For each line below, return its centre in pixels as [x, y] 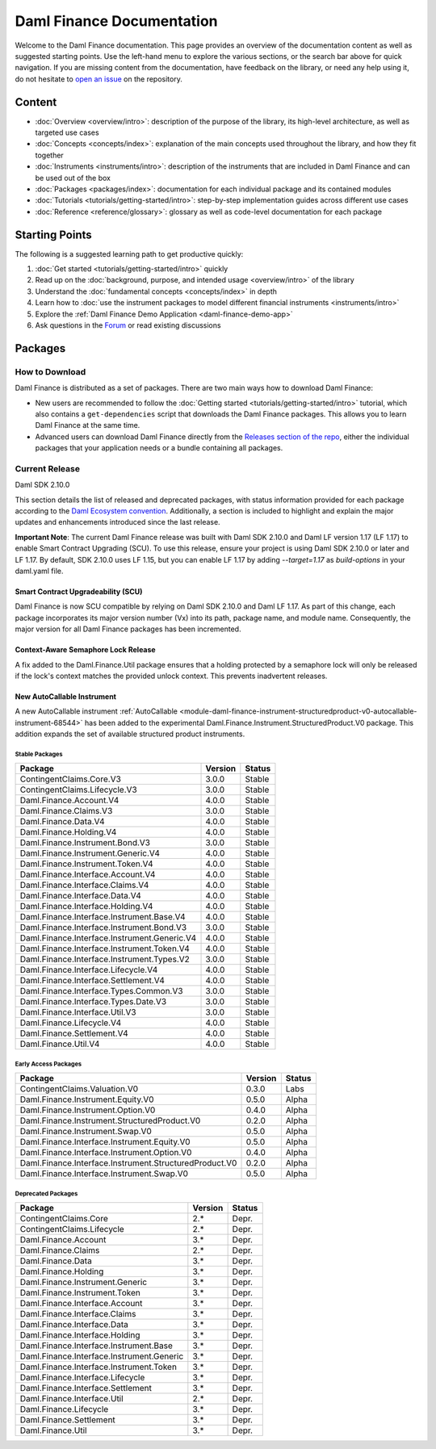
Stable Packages [39, 754]
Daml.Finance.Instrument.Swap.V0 [86, 1132]
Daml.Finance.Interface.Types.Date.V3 [93, 1002]
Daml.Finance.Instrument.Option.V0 [88, 1110]
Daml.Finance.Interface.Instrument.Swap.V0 [104, 1174]
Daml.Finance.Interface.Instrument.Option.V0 [106, 1153]
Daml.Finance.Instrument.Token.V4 [86, 864]
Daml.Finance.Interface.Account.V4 [88, 874]
